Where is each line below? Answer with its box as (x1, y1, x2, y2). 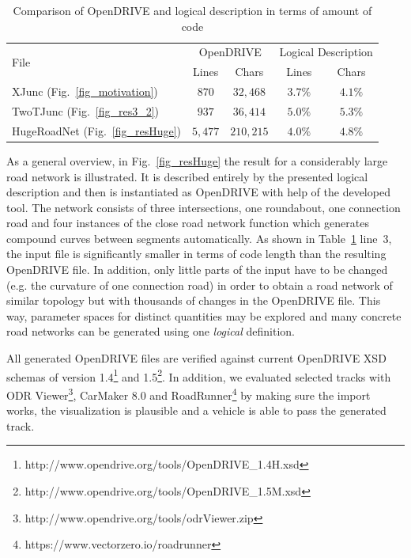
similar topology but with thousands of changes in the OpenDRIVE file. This (6, 292, 381, 309)
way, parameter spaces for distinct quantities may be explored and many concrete (6, 307, 402, 324)
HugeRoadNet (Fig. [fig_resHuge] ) (12, 122, 182, 139)
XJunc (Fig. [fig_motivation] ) (12, 83, 158, 100)
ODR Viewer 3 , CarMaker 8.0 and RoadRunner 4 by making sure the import (6, 384, 371, 403)
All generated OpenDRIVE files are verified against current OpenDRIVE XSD (6, 350, 386, 366)
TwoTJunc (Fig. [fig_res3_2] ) (12, 102, 160, 119)
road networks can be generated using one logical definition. (6, 323, 295, 340)
